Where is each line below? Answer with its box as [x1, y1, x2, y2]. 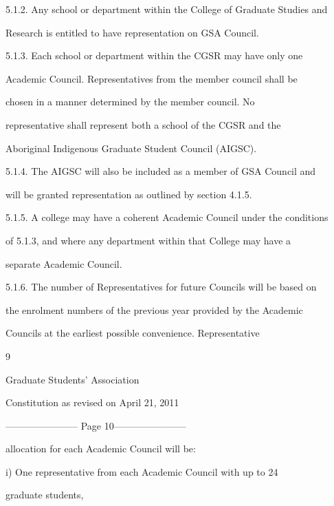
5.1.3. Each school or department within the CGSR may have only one [5, 48, 303, 63]
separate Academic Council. [5, 256, 122, 271]
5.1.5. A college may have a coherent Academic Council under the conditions [5, 210, 329, 224]
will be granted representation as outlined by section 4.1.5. [5, 187, 252, 201]
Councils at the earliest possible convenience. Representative [5, 326, 260, 340]
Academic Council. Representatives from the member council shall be [5, 71, 298, 85]
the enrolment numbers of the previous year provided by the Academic [5, 302, 303, 317]
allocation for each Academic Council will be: [5, 441, 196, 456]
